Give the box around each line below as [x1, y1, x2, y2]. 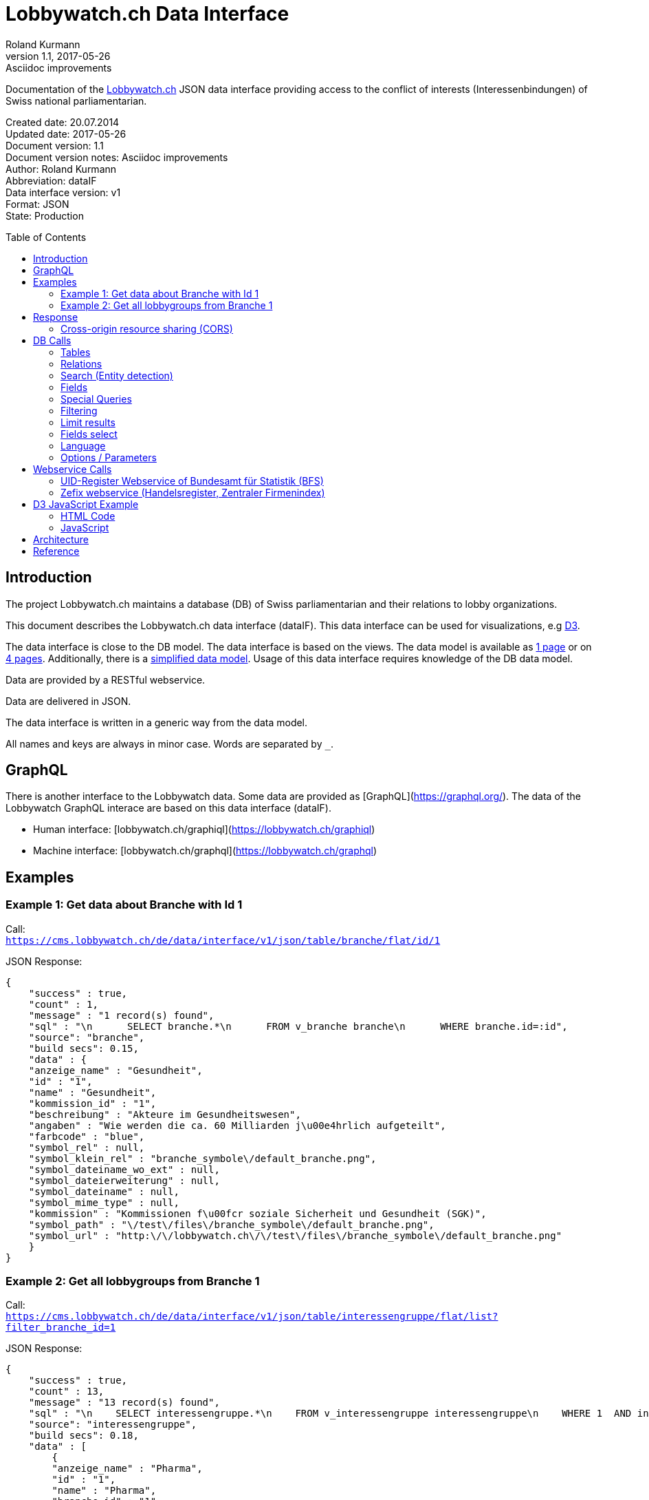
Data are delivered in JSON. [5, 695, 131, 707]
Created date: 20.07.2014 [5, 116, 120, 128]
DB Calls [33, 334, 71, 346]
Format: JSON [5, 198, 69, 210]
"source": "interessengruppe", [28, 1419, 197, 1430]
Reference [33, 545, 80, 557]
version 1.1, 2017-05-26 [5, 50, 111, 62]
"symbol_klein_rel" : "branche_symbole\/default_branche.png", [28, 1152, 377, 1164]
